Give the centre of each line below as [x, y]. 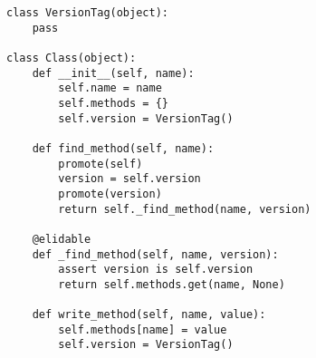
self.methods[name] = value [143, 329]
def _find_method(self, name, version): [155, 254]
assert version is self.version [156, 270]
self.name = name [110, 88]
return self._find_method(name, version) [185, 209]
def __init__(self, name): [113, 73]
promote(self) [101, 164]
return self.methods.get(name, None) [172, 284]
